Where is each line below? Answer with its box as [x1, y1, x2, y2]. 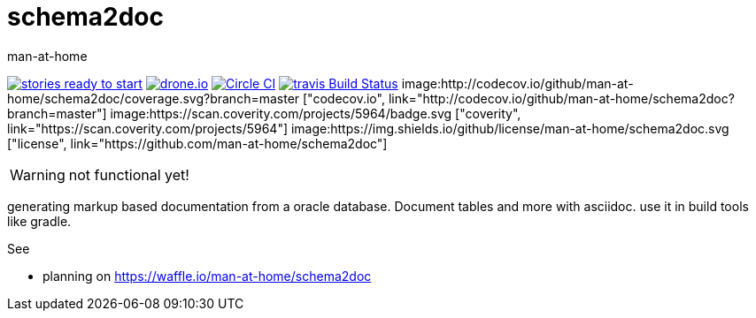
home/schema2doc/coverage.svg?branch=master [7, 90, 300, 106]
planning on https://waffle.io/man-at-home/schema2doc [42, 268, 372, 284]
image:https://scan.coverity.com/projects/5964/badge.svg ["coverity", [110, 105, 521, 121]
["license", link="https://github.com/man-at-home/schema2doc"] [7, 135, 388, 151]
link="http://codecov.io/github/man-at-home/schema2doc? [388, 90, 735, 106]
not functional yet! [68, 165, 189, 184]
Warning [10, 165, 66, 184]
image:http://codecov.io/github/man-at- [401, 75, 634, 91]
